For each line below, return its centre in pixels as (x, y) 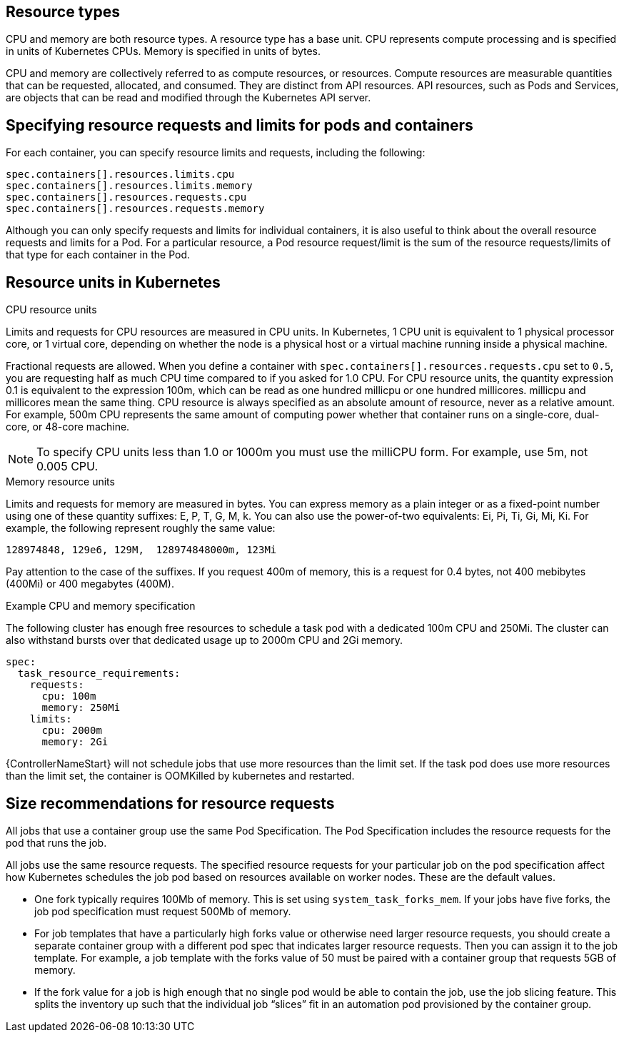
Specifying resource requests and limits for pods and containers (240, 125)
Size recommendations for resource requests (170, 803)
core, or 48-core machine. (68, 427)
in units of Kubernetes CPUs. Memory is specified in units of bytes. (163, 51)
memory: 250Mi (81, 708)
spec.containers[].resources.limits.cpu (120, 175)
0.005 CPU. (67, 467)
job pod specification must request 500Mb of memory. (163, 911)
